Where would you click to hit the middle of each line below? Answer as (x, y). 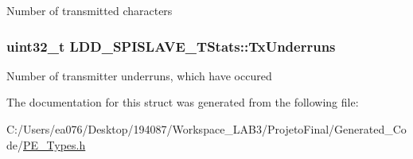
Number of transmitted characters (90, 10)
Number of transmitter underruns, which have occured (139, 75)
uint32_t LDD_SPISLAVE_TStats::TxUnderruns (171, 46)
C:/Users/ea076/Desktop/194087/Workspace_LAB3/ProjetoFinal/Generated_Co (206, 129)
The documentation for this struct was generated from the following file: (183, 102)
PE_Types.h (55, 144)
